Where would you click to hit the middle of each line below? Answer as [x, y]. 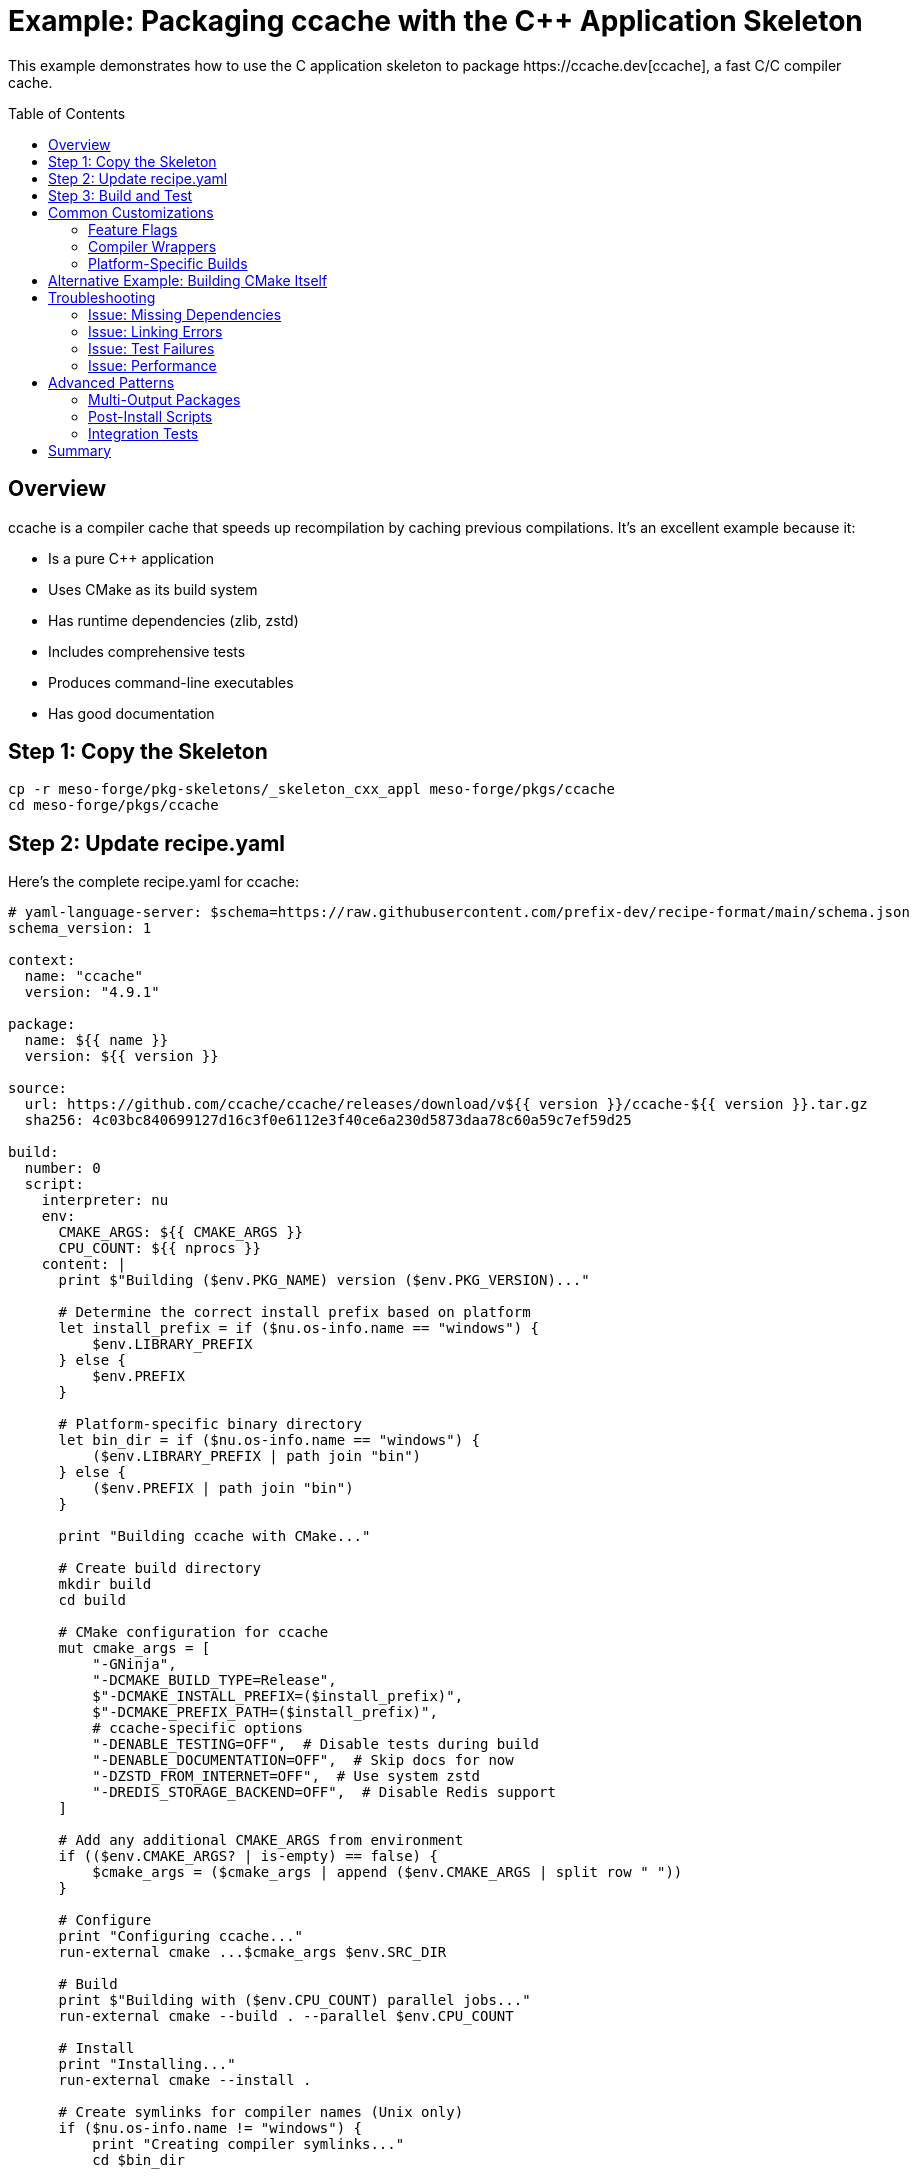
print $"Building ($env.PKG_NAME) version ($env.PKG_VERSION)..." [324, 1280]
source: [38, 1088]
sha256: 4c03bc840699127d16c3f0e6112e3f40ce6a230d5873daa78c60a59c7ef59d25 [328, 1120]
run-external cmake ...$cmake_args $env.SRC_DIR [252, 1952]
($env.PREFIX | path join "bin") [223, 1488]
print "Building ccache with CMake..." [214, 1536]
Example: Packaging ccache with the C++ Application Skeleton [435, 21]
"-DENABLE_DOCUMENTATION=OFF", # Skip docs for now [303, 1760]
